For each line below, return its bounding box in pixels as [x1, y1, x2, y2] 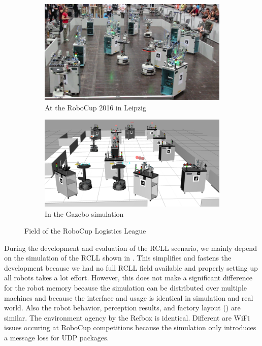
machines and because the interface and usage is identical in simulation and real [4, 292, 253, 303]
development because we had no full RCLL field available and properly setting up [4, 262, 258, 273]
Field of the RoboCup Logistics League [24, 225, 146, 236]
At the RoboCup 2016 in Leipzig [45, 102, 146, 112]
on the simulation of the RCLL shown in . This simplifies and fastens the [4, 252, 232, 263]
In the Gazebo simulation [45, 208, 124, 219]
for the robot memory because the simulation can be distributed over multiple [4, 282, 247, 293]
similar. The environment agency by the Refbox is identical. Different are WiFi [4, 312, 250, 323]
